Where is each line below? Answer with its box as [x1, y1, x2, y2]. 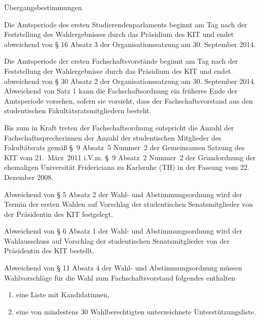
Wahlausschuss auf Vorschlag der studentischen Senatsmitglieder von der [4, 235, 230, 246]
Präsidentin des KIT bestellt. [4, 245, 95, 256]
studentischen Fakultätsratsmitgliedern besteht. [4, 105, 152, 116]
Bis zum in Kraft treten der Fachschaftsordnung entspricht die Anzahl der [4, 122, 234, 132]
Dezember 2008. [4, 171, 54, 182]
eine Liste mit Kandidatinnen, [16, 289, 109, 300]
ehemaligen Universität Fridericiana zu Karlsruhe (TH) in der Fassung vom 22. [4, 162, 249, 172]
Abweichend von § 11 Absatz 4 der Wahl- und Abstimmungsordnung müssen [4, 262, 242, 273]
